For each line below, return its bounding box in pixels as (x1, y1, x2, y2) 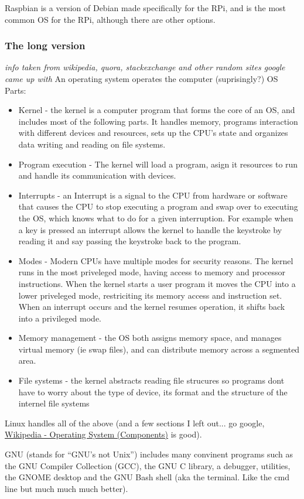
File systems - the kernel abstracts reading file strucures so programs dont (18, 374, 285, 387)
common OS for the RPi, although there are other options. (5, 13, 216, 25)
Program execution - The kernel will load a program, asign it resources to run (18, 158, 298, 170)
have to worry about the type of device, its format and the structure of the (18, 385, 288, 398)
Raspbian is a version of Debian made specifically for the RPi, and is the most (5, 2, 286, 13)
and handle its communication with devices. (18, 169, 176, 182)
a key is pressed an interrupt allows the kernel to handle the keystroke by (18, 223, 282, 235)
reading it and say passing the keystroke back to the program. (18, 235, 241, 247)
